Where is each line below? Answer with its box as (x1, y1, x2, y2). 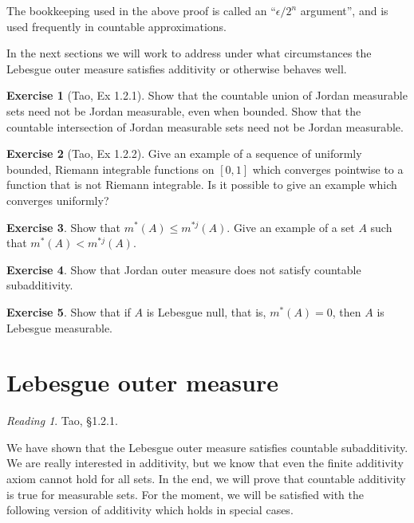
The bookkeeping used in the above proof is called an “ (6, 2, 276, 18)
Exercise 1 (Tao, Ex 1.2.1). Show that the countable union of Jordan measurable (6, 87, 408, 104)
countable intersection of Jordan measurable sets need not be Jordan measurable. (6, 118, 404, 135)
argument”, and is (300, 2, 388, 18)
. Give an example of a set (227, 218, 355, 235)
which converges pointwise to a (252, 160, 404, 177)
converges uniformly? (6, 191, 109, 208)
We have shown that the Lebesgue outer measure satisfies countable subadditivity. (6, 438, 408, 455)
